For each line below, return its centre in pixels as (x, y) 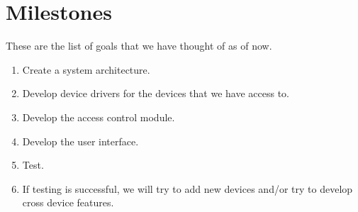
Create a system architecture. (86, 69)
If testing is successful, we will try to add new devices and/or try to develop (188, 188)
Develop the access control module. (99, 117)
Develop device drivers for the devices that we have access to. (156, 93)
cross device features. (68, 202)
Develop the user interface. (80, 141)
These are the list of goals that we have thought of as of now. (139, 46)
